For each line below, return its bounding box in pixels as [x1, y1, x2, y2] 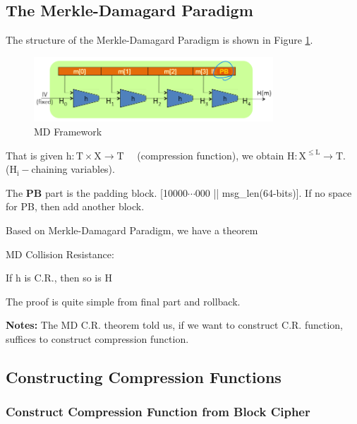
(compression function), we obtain [137, 147, 284, 162]
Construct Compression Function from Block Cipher [6, 403, 310, 420]
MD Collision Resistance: [6, 246, 114, 261]
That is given [6, 147, 63, 162]
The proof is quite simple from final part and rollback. [6, 293, 241, 308]
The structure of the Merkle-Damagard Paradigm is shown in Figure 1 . [6, 32, 313, 47]
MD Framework [34, 124, 102, 139]
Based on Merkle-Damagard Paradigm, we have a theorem [6, 222, 258, 237]
